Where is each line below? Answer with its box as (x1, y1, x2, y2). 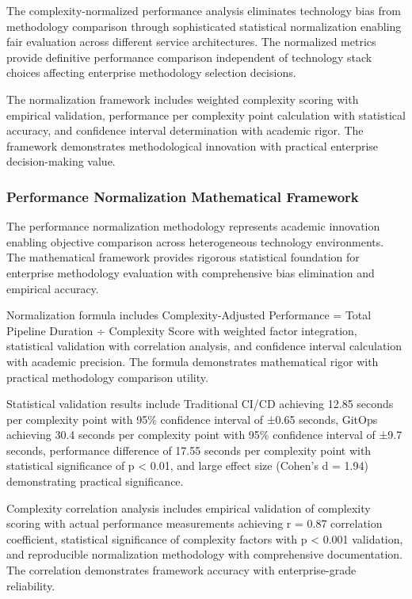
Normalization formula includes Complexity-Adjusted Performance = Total (6, 307, 372, 323)
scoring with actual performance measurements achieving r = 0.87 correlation (6, 515, 383, 532)
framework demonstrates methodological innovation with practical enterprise (6, 137, 379, 154)
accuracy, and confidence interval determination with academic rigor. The (6, 122, 364, 139)
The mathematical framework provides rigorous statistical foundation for (6, 249, 360, 265)
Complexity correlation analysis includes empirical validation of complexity (6, 499, 371, 516)
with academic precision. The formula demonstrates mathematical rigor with (6, 353, 379, 369)
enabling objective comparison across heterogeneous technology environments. (6, 233, 384, 250)
